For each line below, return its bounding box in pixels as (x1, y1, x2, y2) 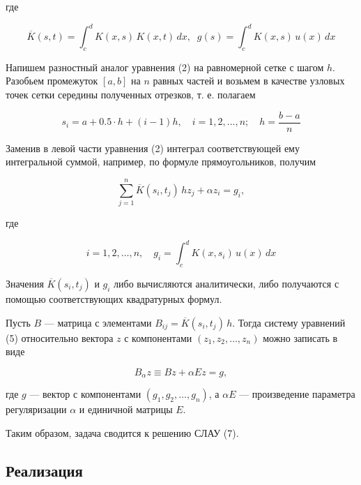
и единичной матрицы (79, 402, 173, 417)
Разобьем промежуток (6, 73, 98, 88)
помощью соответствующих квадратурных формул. (6, 291, 222, 306)
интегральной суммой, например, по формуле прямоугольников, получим (6, 154, 316, 169)
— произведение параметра (239, 387, 355, 401)
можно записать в (263, 330, 338, 345)
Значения (6, 276, 44, 290)
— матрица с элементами (44, 315, 152, 329)
